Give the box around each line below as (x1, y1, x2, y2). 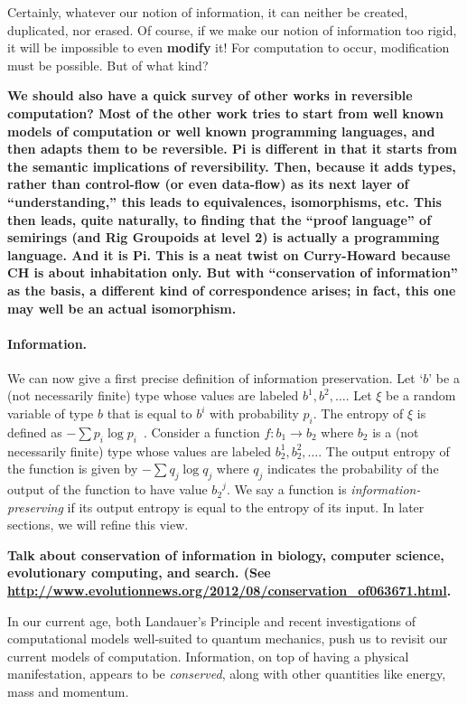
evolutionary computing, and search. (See (7, 563, 271, 582)
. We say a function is (226, 480, 347, 499)
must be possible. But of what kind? (7, 55, 209, 74)
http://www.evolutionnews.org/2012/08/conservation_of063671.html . (7, 581, 452, 600)
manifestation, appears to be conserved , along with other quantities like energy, (7, 664, 446, 683)
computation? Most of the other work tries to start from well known (7, 103, 444, 122)
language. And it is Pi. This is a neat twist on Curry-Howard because (7, 245, 451, 264)
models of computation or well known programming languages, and (7, 121, 435, 140)
